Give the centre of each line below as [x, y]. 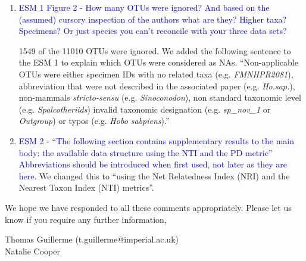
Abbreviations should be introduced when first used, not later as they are [153, 164]
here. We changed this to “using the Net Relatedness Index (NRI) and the [154, 175]
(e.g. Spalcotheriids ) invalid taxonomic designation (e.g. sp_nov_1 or [145, 109]
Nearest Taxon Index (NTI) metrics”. [86, 187]
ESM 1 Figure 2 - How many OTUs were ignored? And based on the [144, 7]
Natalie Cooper [32, 251]
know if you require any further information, [86, 219]
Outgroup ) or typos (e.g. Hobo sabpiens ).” [94, 121]
